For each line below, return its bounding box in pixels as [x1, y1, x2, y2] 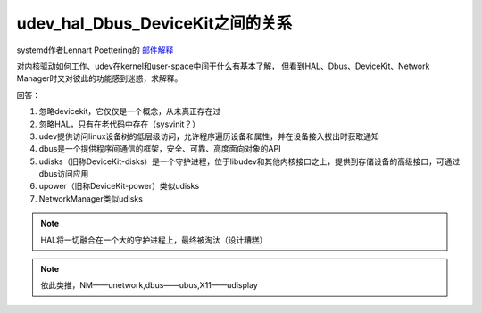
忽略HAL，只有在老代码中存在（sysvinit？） [38, 119, 201, 129]
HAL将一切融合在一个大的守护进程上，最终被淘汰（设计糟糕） [40, 235, 268, 245]
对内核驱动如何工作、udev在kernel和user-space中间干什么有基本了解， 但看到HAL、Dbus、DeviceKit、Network [16, 61, 430, 71]
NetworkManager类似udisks [38, 193, 143, 204]
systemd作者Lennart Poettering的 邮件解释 [16, 45, 174, 55]
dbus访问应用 [38, 169, 89, 179]
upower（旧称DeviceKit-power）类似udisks [38, 181, 200, 192]
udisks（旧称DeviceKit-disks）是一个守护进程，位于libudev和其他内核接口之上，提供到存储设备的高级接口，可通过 [38, 156, 461, 167]
